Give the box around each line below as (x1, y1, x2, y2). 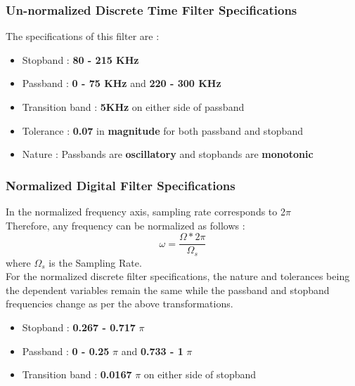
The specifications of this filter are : (6, 29, 160, 44)
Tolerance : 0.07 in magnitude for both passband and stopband (22, 123, 303, 138)
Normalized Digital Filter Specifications (6, 176, 235, 194)
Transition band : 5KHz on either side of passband (22, 100, 245, 114)
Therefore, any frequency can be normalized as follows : (6, 218, 245, 232)
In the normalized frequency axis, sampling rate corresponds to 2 (6, 204, 285, 218)
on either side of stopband (143, 367, 257, 382)
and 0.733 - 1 (121, 343, 183, 358)
